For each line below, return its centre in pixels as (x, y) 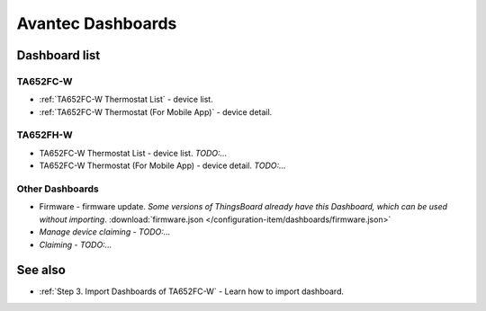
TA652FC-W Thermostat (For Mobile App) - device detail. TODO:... (163, 165)
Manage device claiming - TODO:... (105, 232)
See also (41, 270)
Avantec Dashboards (97, 23)
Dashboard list (58, 55)
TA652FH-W (45, 135)
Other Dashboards (58, 189)
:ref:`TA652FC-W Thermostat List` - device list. (126, 100)
